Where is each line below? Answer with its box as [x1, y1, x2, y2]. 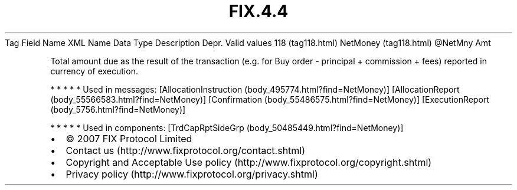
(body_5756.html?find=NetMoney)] [50, 104, 186, 114]
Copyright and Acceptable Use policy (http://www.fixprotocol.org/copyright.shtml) [66, 156, 432, 168]
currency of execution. [50, 65, 138, 76]
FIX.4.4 [228, 1, 289, 21]
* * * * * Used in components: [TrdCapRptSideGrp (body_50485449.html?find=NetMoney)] [50, 122, 404, 133]
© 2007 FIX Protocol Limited [66, 132, 192, 145]
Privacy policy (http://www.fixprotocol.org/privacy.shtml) [66, 168, 318, 180]
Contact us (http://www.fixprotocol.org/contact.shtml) [66, 144, 306, 156]
